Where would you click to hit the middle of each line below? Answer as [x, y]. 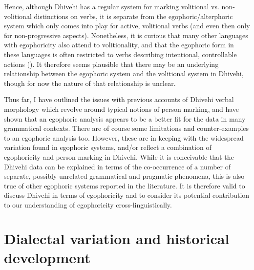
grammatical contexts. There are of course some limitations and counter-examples [127, 128]
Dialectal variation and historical [117, 238]
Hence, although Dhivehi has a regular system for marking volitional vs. [112, 6]
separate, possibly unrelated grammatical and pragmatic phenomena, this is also [124, 176]
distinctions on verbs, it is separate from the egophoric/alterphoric [133, 16]
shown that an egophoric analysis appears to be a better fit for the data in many [125, 118]
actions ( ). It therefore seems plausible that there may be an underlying [111, 64]
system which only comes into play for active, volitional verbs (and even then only [127, 26]
